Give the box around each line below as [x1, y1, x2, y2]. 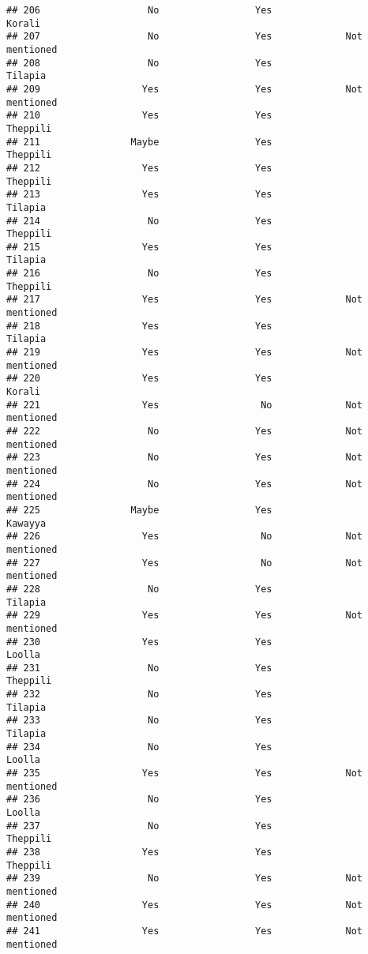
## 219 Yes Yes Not [6, 347, 363, 359]
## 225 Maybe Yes [6, 504, 272, 516]
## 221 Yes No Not [6, 399, 363, 411]
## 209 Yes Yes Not [6, 83, 363, 95]
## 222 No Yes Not [6, 426, 363, 437]
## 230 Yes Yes [6, 636, 272, 648]
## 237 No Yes [6, 820, 272, 832]
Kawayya [6, 517, 47, 529]
